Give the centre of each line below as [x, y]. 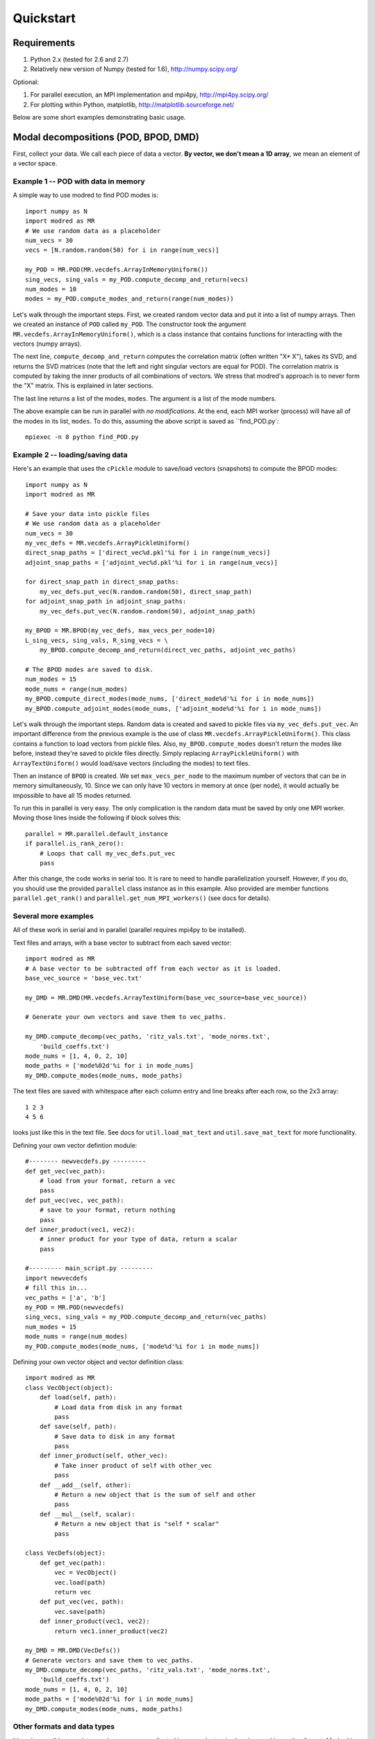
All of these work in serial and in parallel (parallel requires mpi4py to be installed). [130, 930]
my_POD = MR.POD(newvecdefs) [75, 1307]
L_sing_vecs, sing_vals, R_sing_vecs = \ [97, 640]
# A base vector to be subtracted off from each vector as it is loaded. [153, 968]
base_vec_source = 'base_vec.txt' [84, 978]
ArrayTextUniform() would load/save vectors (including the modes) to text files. [131, 763]
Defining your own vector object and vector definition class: [98, 1362]
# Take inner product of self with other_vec [133, 1465]
